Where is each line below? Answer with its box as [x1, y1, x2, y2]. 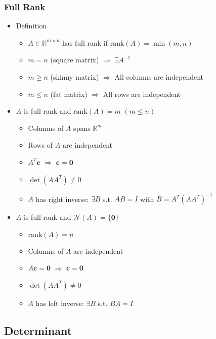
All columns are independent [114, 72, 204, 82]
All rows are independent [103, 88, 181, 99]
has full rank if [62, 37, 108, 48]
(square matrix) [50, 54, 99, 65]
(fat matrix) [50, 88, 88, 99]
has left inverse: [35, 297, 84, 308]
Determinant [4, 322, 72, 338]
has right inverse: [35, 193, 89, 204]
